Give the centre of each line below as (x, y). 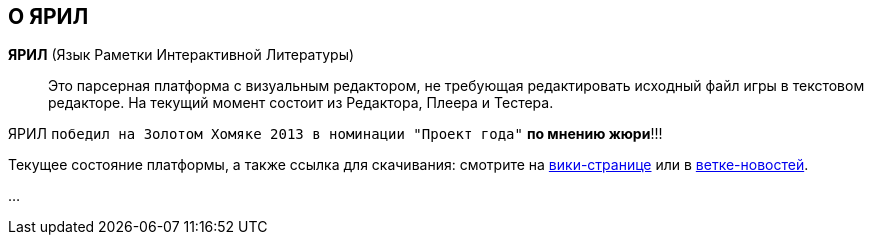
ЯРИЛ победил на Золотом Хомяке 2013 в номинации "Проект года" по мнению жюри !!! (335, 134)
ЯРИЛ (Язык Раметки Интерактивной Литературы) (181, 55)
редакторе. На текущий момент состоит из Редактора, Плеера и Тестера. (301, 103)
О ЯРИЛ (48, 16)
